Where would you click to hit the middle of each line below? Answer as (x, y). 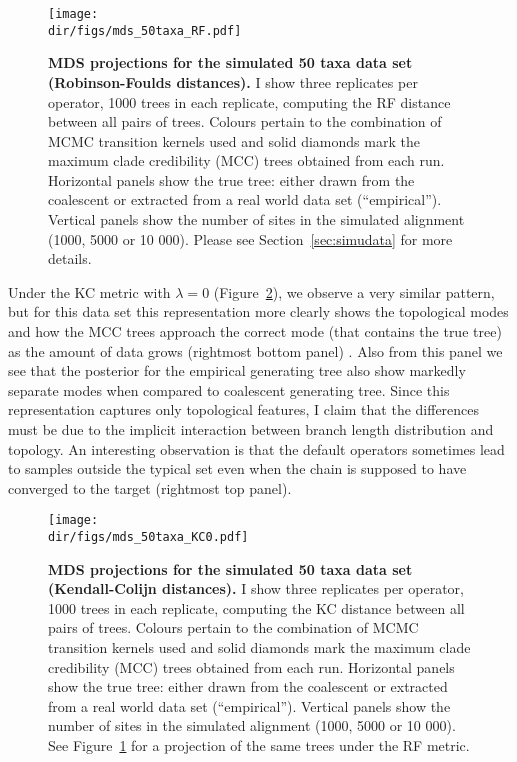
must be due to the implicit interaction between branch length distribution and (251, 429)
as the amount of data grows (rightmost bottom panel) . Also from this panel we (255, 350)
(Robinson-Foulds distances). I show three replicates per (233, 81)
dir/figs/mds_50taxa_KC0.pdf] (148, 537)
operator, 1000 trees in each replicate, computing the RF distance (249, 101)
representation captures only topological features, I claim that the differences (244, 409)
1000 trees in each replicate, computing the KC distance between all (256, 607)
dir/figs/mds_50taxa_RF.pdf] (145, 30)
